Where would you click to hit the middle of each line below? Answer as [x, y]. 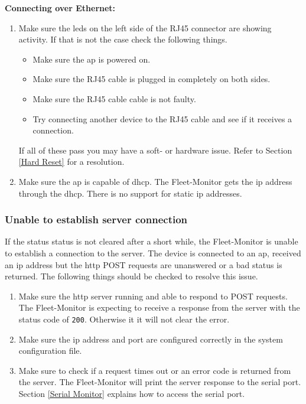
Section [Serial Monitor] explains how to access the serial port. [132, 393]
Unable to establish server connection [96, 219]
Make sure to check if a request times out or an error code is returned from [155, 370]
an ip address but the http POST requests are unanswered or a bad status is [144, 264]
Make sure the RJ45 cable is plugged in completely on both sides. [152, 79]
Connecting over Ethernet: [60, 8]
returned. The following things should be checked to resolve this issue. [131, 276]
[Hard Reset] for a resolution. [71, 162]
